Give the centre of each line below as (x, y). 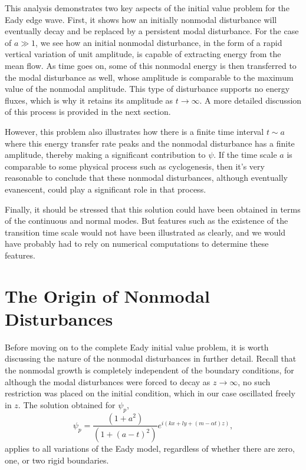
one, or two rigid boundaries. (57, 460)
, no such (254, 381)
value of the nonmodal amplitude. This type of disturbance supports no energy (147, 89)
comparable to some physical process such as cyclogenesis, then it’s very (135, 166)
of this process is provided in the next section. (88, 112)
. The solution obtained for (67, 404)
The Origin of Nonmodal (107, 295)
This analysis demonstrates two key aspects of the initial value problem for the (147, 8)
